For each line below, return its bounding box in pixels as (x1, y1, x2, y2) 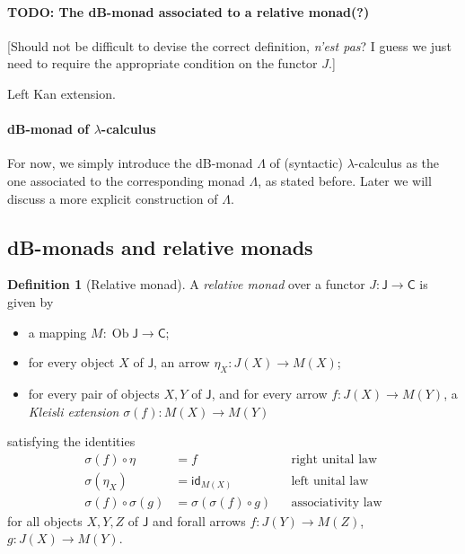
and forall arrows (153, 511, 246, 530)
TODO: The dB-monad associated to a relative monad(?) (7, 2, 370, 21)
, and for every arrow (211, 383, 328, 402)
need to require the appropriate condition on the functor (7, 54, 318, 73)
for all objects (7, 511, 83, 530)
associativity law (291, 496, 382, 509)
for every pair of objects (28, 383, 160, 402)
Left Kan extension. (7, 84, 116, 102)
